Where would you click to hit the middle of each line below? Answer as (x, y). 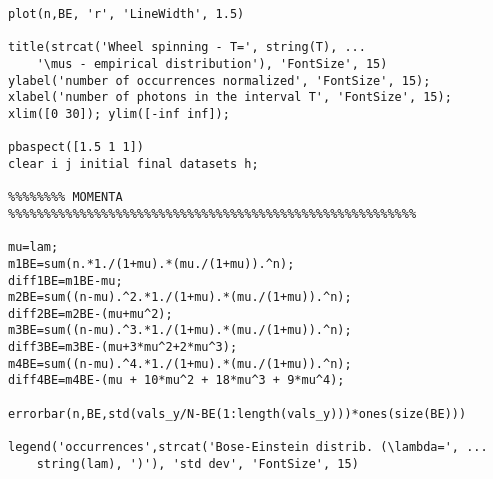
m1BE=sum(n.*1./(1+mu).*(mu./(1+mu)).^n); (151, 263)
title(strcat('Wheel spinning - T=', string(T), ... (187, 47)
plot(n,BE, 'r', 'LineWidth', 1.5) (126, 14)
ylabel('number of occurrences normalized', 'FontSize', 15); (219, 80)
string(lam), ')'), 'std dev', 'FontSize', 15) (197, 463)
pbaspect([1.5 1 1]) (76, 147)
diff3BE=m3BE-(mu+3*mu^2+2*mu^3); (123, 347)
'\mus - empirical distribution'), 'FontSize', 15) (212, 63)
